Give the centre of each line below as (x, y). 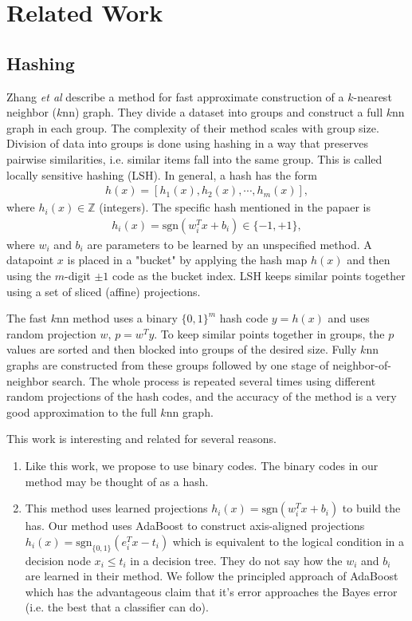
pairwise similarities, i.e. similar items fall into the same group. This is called (194, 158)
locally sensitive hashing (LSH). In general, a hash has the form (162, 174)
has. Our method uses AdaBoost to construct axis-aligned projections (195, 526)
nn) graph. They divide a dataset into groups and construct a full (223, 112)
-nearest (373, 96)
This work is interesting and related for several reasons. (142, 439)
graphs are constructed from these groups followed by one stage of (168, 364)
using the (29, 275)
